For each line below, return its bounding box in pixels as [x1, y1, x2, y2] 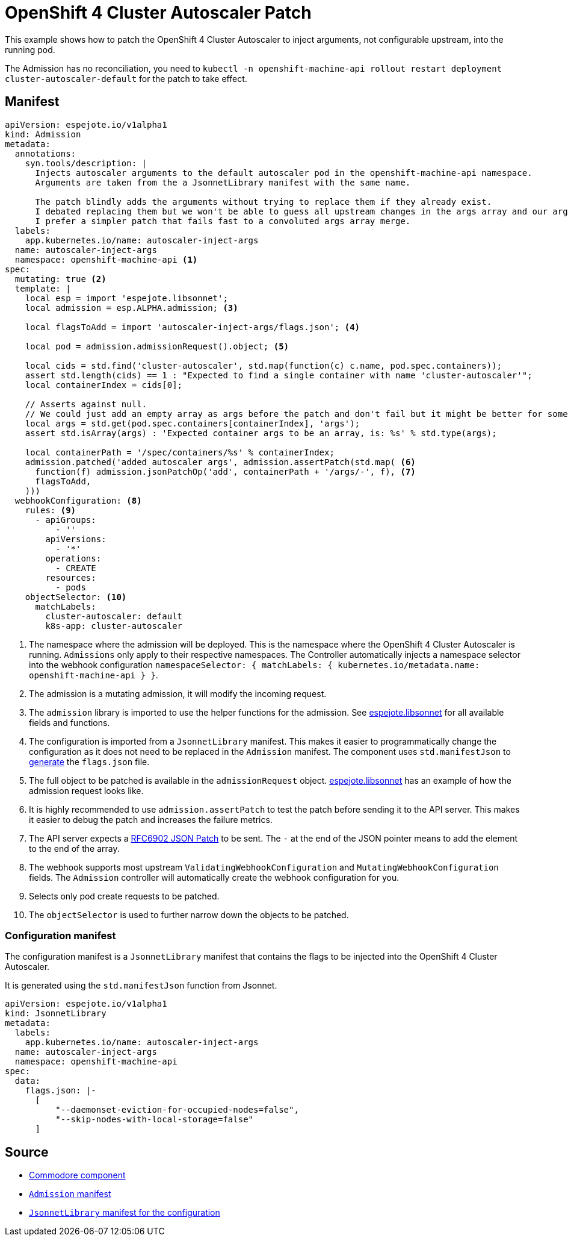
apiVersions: [45, 534, 106, 544]
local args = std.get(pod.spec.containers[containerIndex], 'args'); [25, 418, 360, 428]
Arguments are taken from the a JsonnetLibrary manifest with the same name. [35, 177, 411, 187]
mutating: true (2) [14, 274, 106, 284]
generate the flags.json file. [29, 756, 150, 767]
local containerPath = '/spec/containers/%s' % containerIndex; [25, 447, 335, 457]
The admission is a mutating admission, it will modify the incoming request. [29, 688, 327, 699]
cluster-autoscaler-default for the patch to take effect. [5, 73, 247, 84]
